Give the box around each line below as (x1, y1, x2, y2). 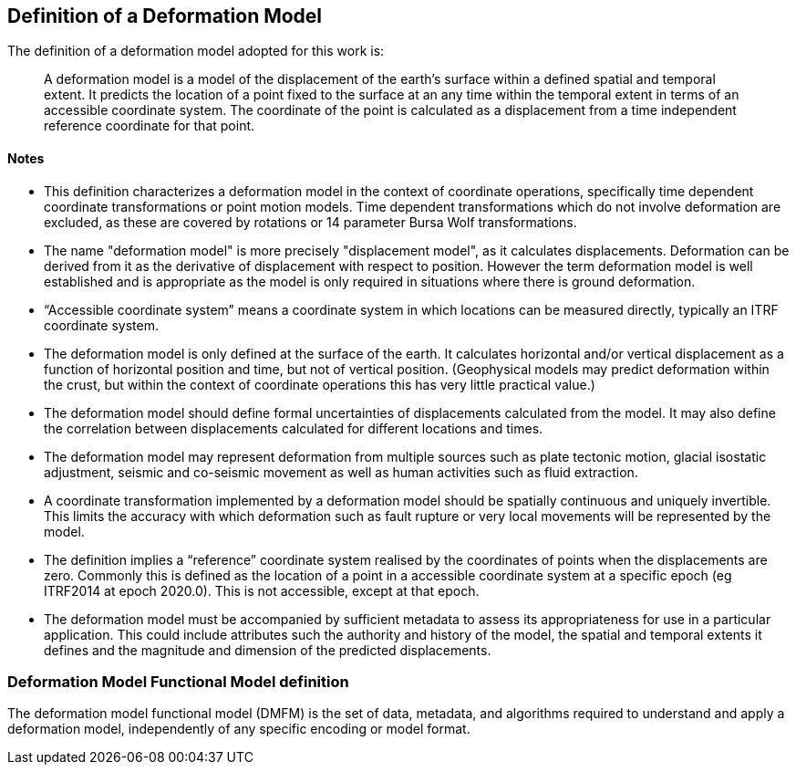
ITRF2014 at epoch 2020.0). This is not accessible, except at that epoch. (44, 582, 480, 599)
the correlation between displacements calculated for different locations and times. (44, 420, 543, 436)
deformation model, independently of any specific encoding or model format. (7, 721, 470, 737)
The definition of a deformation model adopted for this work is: (7, 43, 385, 59)
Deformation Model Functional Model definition (7, 673, 349, 692)
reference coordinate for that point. (44, 118, 255, 134)
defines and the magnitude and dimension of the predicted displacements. (44, 642, 491, 658)
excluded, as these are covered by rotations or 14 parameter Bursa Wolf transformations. (44, 214, 577, 230)
